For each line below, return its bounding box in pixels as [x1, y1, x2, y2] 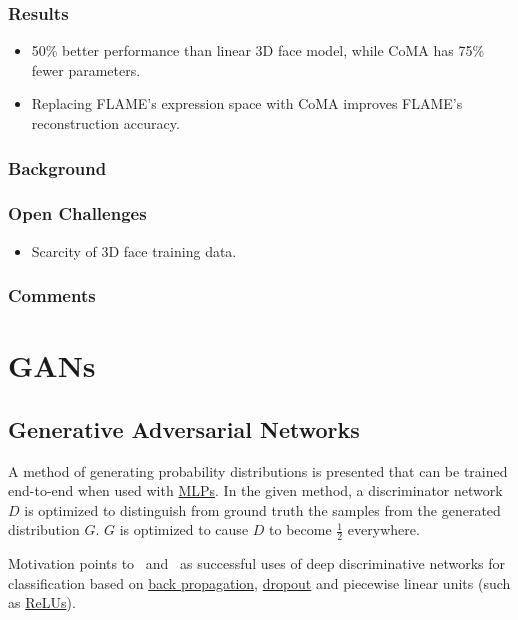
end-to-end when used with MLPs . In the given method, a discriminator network [8, 480, 503, 501]
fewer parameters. [31, 59, 141, 80]
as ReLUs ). [8, 592, 76, 613]
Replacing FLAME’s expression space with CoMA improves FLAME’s [31, 93, 463, 114]
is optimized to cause [119, 519, 249, 540]
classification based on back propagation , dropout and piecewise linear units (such [8, 572, 511, 593]
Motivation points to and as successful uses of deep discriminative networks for [8, 553, 506, 574]
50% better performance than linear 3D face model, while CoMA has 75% [31, 40, 485, 61]
